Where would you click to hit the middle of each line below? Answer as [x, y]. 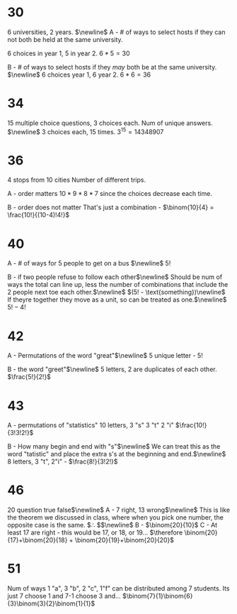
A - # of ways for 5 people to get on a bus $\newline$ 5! [89, 263]
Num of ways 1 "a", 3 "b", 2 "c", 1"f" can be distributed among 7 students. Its [118, 588]
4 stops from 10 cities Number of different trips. [77, 180]
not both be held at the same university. [65, 39]
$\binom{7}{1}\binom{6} [158, 596]
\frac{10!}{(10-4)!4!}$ [39, 215]
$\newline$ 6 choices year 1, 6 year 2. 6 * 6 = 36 [79, 75]
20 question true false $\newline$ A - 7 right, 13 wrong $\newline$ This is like [119, 510]
